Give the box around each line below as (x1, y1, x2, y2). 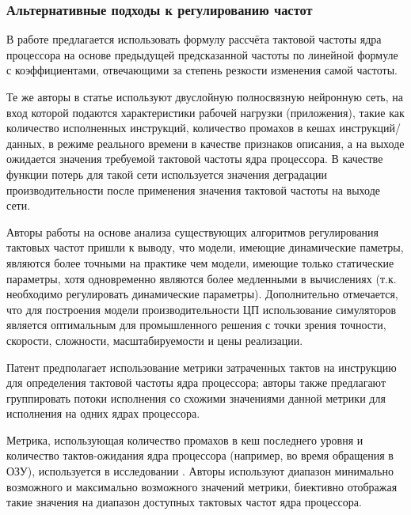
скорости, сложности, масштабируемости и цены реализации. (6, 331, 303, 348)
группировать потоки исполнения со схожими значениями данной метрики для (6, 389, 386, 406)
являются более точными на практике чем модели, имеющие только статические (6, 254, 394, 271)
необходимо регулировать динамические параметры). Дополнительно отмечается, (6, 286, 398, 302)
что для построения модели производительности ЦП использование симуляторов (6, 301, 397, 317)
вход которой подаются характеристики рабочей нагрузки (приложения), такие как (6, 104, 405, 120)
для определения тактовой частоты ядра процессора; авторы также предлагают (6, 374, 386, 391)
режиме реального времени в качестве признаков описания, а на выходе (57, 134, 405, 151)
